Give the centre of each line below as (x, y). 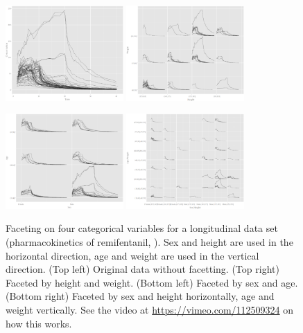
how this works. (39, 323)
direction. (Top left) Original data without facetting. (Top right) (142, 269)
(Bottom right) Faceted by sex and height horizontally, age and (140, 296)
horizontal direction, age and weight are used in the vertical (132, 255)
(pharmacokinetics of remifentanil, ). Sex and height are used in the (149, 241)
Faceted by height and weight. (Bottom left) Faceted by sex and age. (152, 282)
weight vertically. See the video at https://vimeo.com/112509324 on (150, 309)
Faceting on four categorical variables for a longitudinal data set (142, 228)
